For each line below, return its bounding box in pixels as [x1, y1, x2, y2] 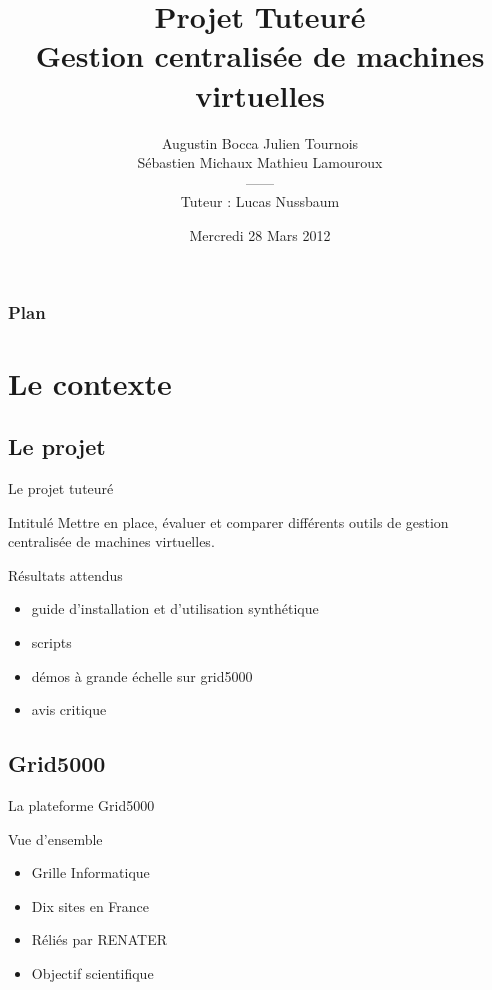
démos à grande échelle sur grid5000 [31, 665, 253, 686]
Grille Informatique [31, 862, 150, 883]
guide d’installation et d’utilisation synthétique [31, 598, 319, 619]
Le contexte [8, 362, 172, 403]
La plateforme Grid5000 [8, 794, 155, 815]
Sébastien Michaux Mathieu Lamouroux [137, 152, 383, 173]
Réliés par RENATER [31, 929, 168, 950]
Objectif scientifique [31, 962, 154, 983]
